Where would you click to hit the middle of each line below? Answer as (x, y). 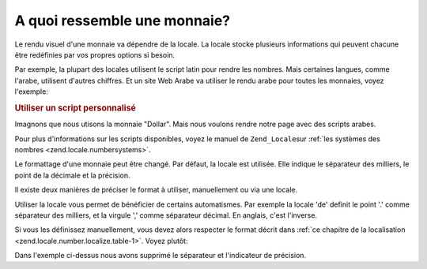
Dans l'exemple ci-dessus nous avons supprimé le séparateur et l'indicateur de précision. (161, 256)
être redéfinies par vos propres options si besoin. (95, 54)
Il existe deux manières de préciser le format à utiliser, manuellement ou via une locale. (156, 190)
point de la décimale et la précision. (72, 175)
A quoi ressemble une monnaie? (123, 21)
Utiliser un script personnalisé (75, 108)
